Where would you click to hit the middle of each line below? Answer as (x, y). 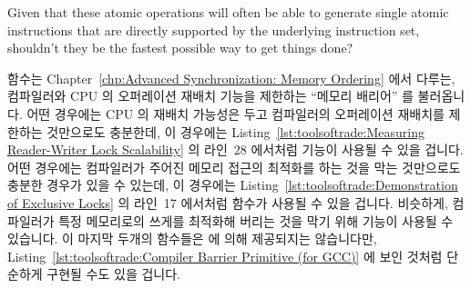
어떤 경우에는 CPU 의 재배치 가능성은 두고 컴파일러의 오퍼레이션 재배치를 (235, 113)
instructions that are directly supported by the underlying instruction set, (214, 30)
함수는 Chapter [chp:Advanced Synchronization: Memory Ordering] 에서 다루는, (231, 78)
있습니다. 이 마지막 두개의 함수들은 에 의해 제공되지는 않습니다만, (192, 238)
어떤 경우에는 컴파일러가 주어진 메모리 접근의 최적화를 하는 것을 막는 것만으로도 (234, 167)
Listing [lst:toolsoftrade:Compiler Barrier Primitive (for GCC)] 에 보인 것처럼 (225, 256)
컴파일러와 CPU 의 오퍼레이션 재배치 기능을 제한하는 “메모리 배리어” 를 (210, 96)
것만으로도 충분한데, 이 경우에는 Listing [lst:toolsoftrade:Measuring (235, 131)
